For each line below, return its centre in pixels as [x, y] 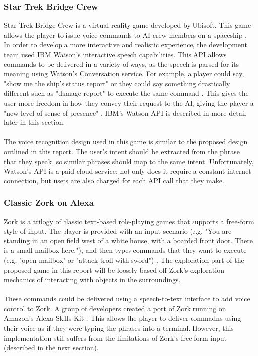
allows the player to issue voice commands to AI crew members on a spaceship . [126, 34]
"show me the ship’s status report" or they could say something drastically [117, 83]
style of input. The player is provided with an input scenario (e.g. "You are [118, 231]
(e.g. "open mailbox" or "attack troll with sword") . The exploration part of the [124, 260]
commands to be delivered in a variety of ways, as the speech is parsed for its [122, 64]
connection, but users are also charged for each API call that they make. [114, 180]
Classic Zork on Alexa [49, 203]
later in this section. [34, 122]
